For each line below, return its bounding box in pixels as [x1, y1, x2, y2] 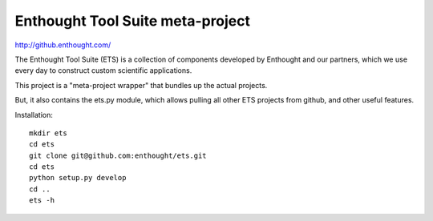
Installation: [14, 110, 54, 119]
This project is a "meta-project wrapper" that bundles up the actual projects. [14, 80, 268, 90]
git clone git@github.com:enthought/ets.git [29, 151, 208, 160]
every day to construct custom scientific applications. [14, 66, 192, 75]
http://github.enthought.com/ [14, 40, 111, 50]
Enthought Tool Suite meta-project [14, 12, 251, 30]
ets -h [29, 196, 55, 205]
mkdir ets [29, 128, 67, 138]
